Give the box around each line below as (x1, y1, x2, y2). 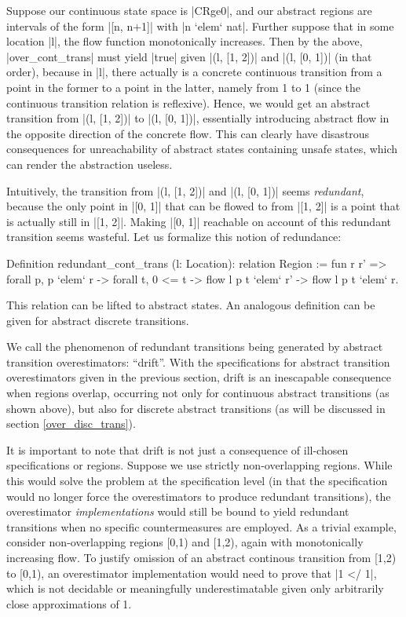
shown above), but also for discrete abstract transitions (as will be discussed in (6, 400, 386, 416)
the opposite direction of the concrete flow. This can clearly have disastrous (6, 125, 370, 141)
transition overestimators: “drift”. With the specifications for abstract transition (6, 353, 390, 370)
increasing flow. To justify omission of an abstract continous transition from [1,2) (6, 549, 397, 565)
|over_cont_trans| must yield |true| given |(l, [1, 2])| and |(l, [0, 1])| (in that (6, 48, 372, 64)
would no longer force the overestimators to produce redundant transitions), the (6, 487, 391, 504)
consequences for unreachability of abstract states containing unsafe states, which (6, 141, 398, 157)
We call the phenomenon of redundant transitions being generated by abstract (6, 338, 383, 355)
